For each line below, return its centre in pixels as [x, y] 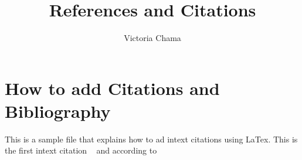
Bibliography [58, 110]
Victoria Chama [152, 38]
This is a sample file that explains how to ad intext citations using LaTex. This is [151, 139]
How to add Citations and [112, 88]
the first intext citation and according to [81, 150]
